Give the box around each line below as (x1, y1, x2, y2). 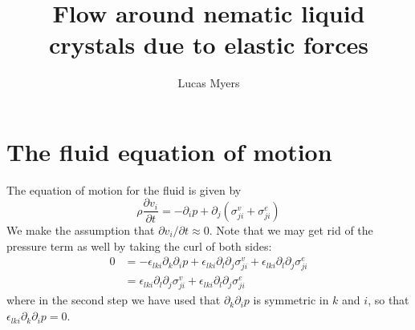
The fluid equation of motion (6, 135, 332, 167)
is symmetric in (253, 292, 329, 308)
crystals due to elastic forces (49, 28, 368, 61)
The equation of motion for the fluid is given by (6, 181, 242, 198)
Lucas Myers (177, 74, 240, 91)
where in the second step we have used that (6, 292, 221, 308)
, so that (368, 292, 409, 308)
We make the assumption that (6, 221, 155, 238)
